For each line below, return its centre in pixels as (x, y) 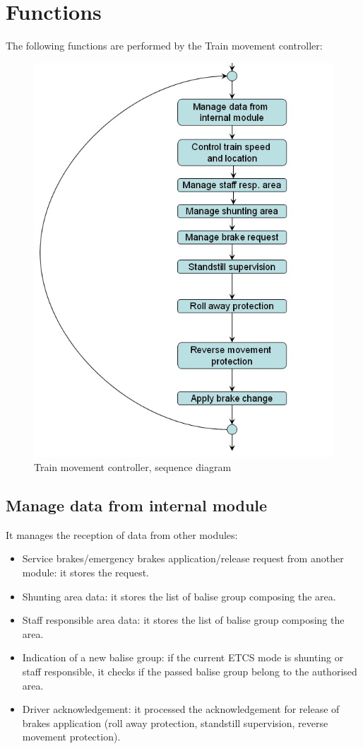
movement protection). (71, 737)
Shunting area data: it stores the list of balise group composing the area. (179, 596)
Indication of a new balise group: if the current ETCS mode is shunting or (183, 657)
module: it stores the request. (85, 572)
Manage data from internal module (137, 505)
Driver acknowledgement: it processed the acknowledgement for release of (181, 709)
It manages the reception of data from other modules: (122, 534)
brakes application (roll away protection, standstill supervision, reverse (175, 722)
